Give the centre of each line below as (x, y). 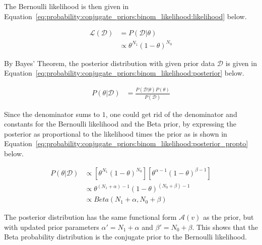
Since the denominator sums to (52, 114)
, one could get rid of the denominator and (171, 114)
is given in (241, 63)
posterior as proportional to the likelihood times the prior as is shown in (116, 133)
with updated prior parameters (52, 227)
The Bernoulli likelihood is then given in (67, 6)
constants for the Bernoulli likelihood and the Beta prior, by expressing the (120, 124)
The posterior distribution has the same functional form (90, 217)
